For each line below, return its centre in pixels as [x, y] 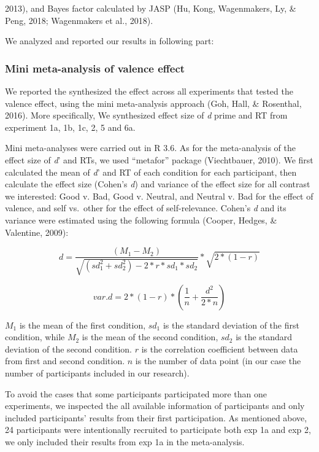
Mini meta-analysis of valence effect [95, 68]
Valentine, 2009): [37, 232]
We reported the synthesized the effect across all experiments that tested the [149, 91]
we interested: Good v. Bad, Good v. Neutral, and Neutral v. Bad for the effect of [159, 196]
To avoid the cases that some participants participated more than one [136, 393]
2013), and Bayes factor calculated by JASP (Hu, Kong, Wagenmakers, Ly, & [151, 8]
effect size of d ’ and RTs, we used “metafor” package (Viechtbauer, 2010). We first [159, 159]
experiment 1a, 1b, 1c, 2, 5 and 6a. [70, 127]
